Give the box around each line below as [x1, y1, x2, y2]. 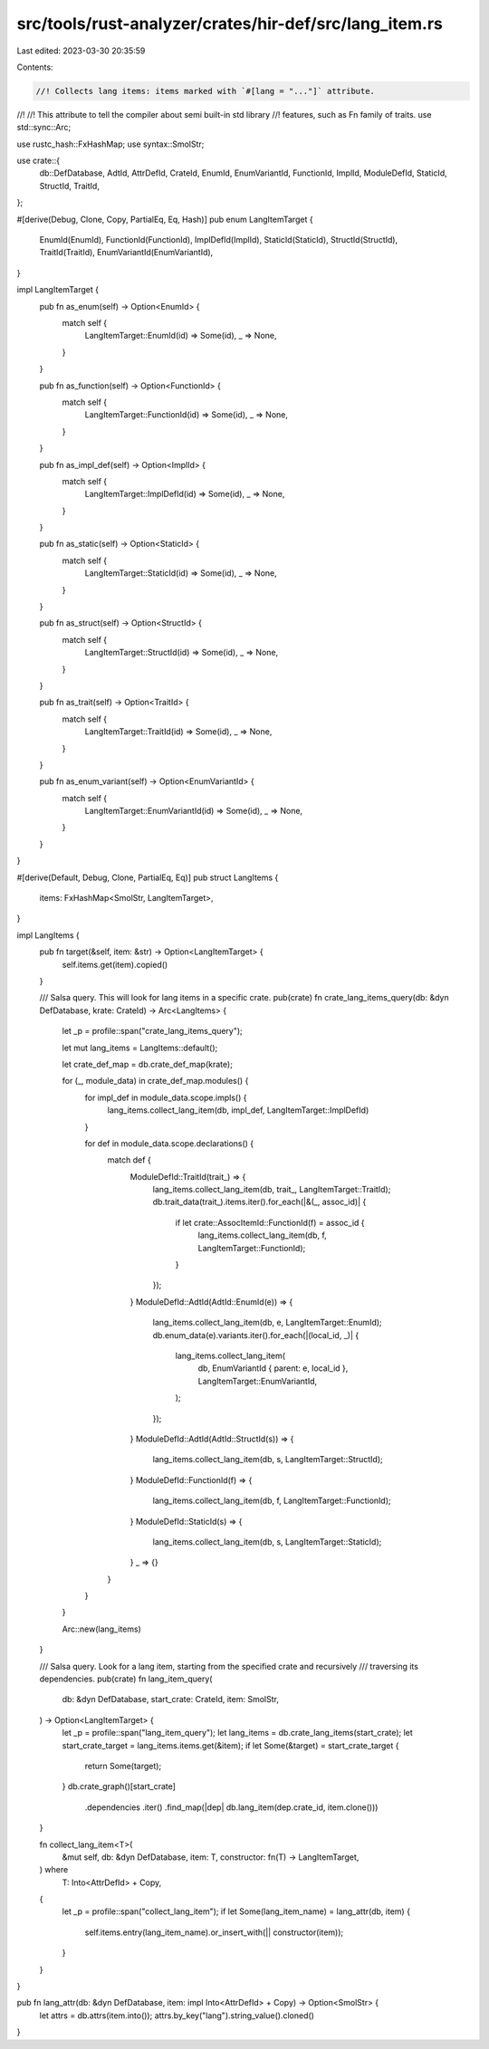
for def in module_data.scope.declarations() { [84, 1137, 254, 1149]
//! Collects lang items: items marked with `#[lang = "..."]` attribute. [35, 86, 376, 96]
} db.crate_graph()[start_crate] [62, 1781, 177, 1792]
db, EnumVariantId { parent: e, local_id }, [197, 1363, 349, 1374]
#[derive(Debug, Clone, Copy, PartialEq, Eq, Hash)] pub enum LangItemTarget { [16, 214, 313, 225]
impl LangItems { [16, 929, 81, 941]
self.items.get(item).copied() [62, 959, 168, 970]
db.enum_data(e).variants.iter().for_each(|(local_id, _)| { [152, 1329, 360, 1340]
